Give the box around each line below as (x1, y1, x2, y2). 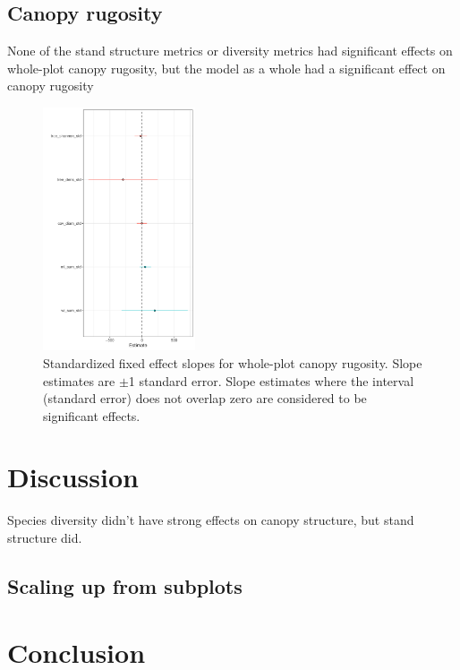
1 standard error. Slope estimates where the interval (128, 371, 414, 390)
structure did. (7, 528, 82, 547)
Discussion (7, 459, 139, 495)
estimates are (43, 371, 115, 390)
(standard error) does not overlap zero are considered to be (43, 389, 367, 408)
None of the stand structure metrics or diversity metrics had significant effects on (7, 41, 453, 60)
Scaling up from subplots (7, 572, 243, 599)
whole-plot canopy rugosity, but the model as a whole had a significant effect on (7, 58, 446, 77)
